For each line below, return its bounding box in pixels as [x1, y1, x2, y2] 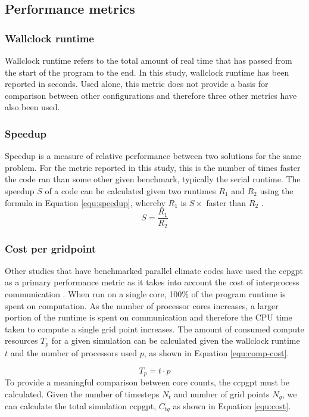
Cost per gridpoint [5, 241, 96, 256]
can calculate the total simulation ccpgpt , [5, 400, 157, 412]
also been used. [5, 101, 60, 113]
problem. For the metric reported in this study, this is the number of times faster [5, 161, 301, 173]
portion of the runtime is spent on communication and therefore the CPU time [5, 311, 292, 323]
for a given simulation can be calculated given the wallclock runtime [51, 334, 300, 347]
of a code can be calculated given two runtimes [45, 184, 216, 197]
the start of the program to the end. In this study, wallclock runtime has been [5, 66, 289, 78]
